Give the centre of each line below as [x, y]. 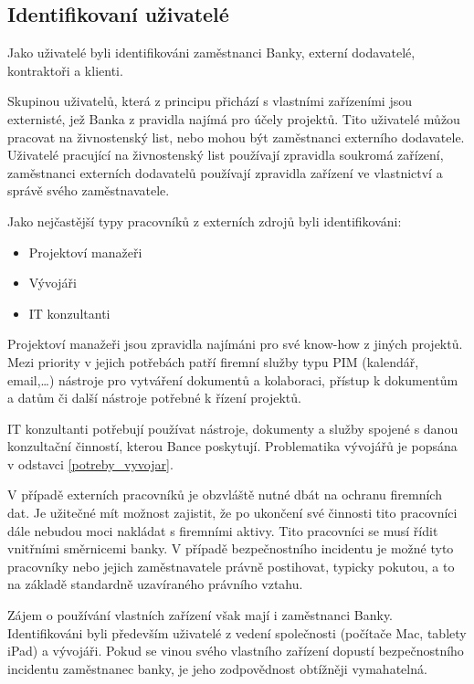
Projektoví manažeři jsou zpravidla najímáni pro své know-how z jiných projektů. [235, 344]
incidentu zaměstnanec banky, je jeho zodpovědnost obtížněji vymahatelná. [217, 668]
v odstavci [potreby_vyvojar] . [90, 463]
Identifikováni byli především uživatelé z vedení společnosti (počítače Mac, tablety [237, 632]
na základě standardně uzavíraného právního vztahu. [155, 584]
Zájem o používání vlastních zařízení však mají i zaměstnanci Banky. [200, 615]
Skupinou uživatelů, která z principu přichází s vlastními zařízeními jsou [210, 101]
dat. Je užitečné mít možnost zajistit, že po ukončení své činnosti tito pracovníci [232, 513]
